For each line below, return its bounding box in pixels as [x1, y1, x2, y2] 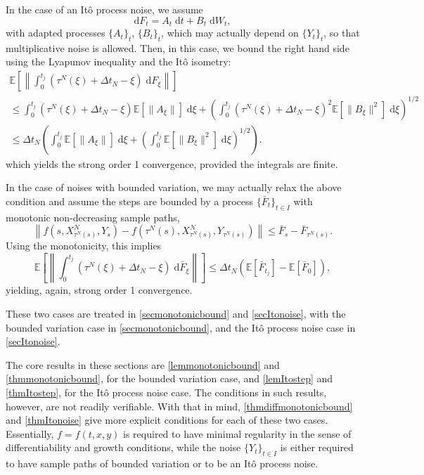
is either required [280, 440, 354, 455]
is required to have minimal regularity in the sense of [123, 426, 352, 441]
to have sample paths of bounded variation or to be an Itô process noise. [6, 456, 319, 471]
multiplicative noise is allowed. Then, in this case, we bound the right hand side [6, 40, 349, 55]
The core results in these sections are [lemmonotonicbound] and [6, 357, 280, 372]
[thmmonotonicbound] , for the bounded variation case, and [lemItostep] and [6, 371, 333, 386]
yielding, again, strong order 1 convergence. [6, 282, 193, 297]
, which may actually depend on [161, 25, 299, 40]
